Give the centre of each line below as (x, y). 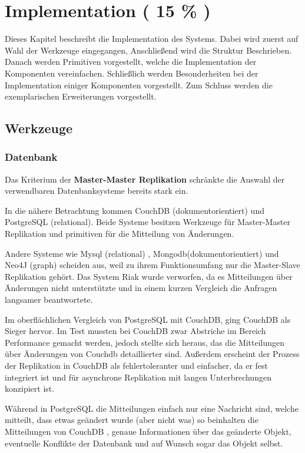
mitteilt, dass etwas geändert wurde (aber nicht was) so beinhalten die (132, 420)
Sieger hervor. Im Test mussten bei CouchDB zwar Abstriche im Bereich (135, 331)
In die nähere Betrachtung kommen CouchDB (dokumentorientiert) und (135, 210)
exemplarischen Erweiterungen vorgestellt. (81, 96)
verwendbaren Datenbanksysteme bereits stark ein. (97, 191)
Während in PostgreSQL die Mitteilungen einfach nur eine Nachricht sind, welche (152, 408)
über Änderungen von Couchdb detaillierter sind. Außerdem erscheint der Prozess (152, 354)
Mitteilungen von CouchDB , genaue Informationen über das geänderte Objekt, (148, 431)
